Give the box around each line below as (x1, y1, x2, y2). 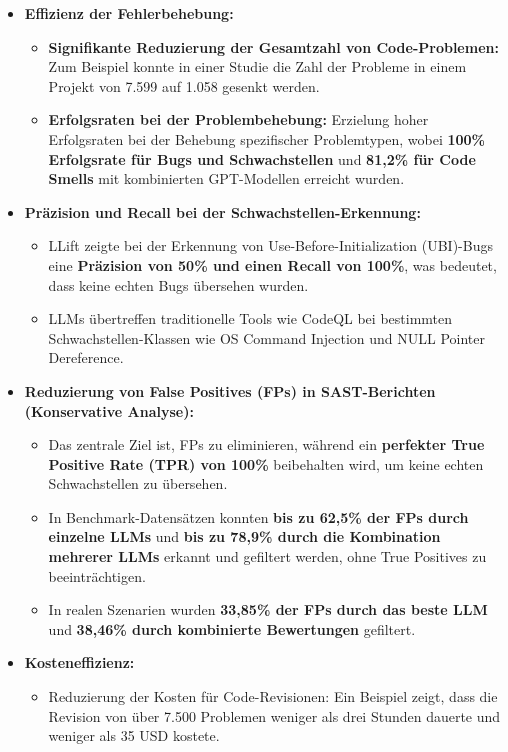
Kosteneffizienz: (24, 652, 135, 673)
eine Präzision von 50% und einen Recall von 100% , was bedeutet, (48, 254, 497, 275)
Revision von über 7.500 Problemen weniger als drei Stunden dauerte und (48, 705, 501, 726)
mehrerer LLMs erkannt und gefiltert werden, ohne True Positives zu (48, 546, 487, 567)
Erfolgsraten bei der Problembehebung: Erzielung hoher (48, 109, 429, 130)
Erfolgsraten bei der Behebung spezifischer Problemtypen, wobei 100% (48, 128, 486, 149)
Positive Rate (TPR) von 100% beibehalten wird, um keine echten (48, 453, 484, 474)
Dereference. (48, 347, 124, 368)
